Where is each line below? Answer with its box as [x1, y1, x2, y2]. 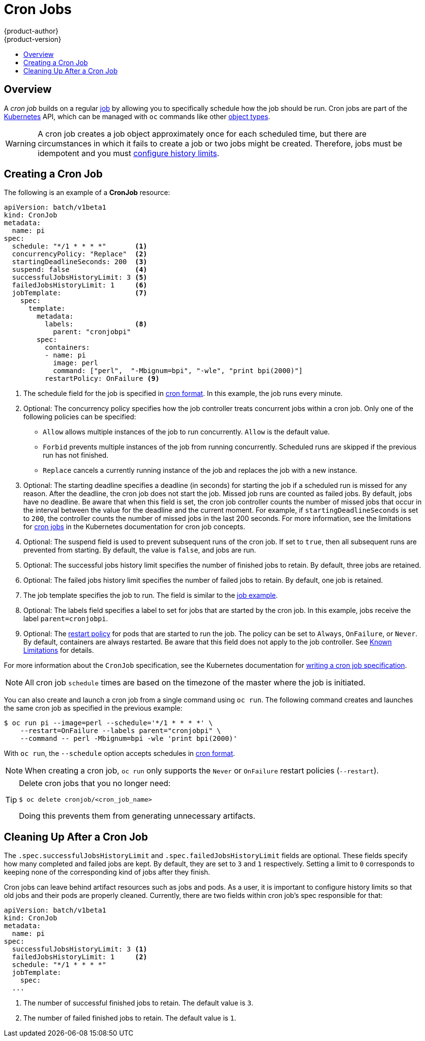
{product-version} [4, 35, 62, 43]
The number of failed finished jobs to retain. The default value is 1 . [23, 1014, 237, 1023]
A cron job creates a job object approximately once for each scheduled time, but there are [37, 128, 367, 139]
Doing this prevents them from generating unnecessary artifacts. [19, 811, 255, 821]
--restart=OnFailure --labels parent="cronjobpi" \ [20, 727, 221, 735]
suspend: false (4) [12, 266, 148, 274]
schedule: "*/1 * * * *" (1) [12, 242, 148, 251]
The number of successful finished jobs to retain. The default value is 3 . [23, 999, 254, 1007]
